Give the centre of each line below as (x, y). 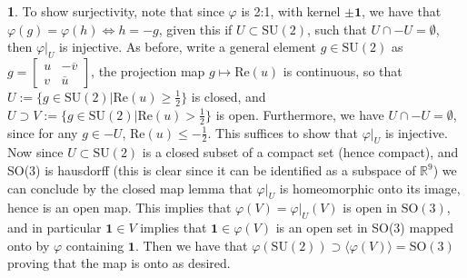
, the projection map (148, 70)
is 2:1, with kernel (291, 11)
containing (95, 245)
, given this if (195, 29)
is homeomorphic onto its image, (370, 188)
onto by (29, 245)
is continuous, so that (343, 70)
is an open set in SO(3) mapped (365, 228)
